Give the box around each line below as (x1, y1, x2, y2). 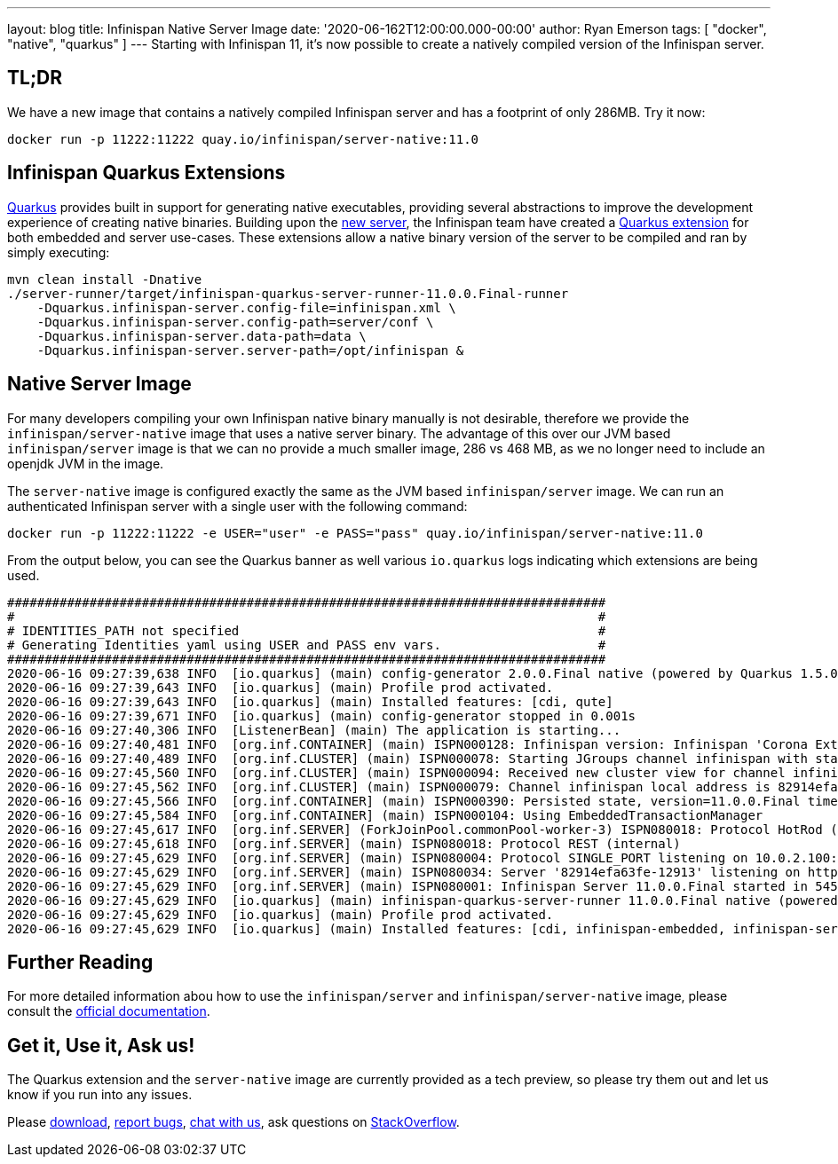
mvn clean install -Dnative (7, 271, 202, 287)
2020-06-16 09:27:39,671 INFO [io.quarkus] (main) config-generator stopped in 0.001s (7, 708, 636, 723)
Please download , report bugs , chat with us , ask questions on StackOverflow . (7, 1114, 460, 1130)
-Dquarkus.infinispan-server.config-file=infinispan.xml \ (36, 300, 456, 315)
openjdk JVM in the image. (7, 455, 164, 471)
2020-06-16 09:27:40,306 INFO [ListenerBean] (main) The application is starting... (7, 722, 621, 737)
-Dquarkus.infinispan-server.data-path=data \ (36, 328, 367, 343)
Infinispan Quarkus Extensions (7, 161, 286, 185)
